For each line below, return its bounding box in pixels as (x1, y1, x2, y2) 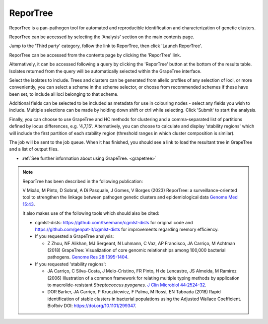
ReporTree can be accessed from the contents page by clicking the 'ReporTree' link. (9, 52, 181, 58)
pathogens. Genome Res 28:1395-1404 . (47, 254, 129, 260)
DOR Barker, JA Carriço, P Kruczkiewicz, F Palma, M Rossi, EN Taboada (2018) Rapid (47, 289, 221, 295)
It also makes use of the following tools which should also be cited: (22, 210, 160, 216)
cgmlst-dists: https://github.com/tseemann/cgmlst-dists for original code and (35, 219, 193, 225)
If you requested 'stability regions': (35, 261, 106, 267)
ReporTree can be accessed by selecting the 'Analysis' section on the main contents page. (9, 34, 195, 40)
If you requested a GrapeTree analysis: (35, 233, 114, 239)
